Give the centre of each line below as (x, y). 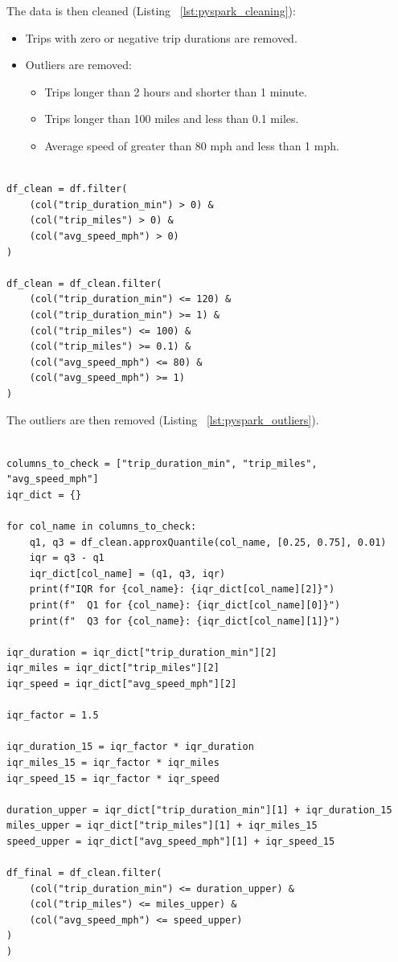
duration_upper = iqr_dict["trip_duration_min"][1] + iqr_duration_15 (199, 810)
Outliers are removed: (78, 65)
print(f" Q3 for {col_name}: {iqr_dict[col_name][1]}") (185, 621)
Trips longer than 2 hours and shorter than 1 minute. (176, 91)
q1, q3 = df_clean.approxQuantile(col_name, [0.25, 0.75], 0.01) (208, 542)
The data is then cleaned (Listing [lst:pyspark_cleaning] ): (151, 10)
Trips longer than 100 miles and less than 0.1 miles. (172, 119)
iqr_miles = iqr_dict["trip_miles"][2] (113, 668)
